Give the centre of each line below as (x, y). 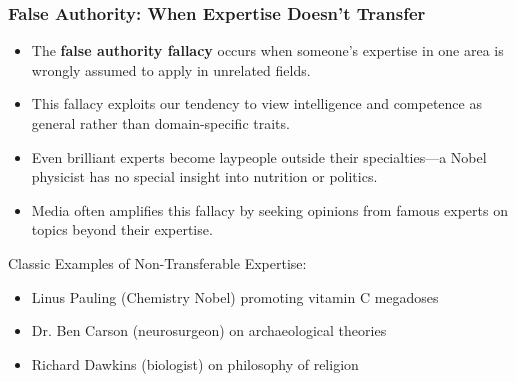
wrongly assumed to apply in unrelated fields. (171, 69)
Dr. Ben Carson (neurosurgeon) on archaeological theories (209, 330)
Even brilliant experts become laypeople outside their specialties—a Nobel (259, 156)
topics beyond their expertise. (122, 229)
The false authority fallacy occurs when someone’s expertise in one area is (267, 50)
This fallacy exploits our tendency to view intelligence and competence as (256, 103)
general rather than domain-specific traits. (160, 123)
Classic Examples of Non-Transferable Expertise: (157, 262)
